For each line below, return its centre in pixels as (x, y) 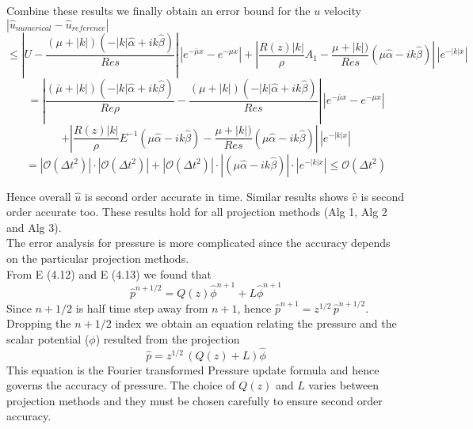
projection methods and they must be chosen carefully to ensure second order (195, 400)
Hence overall (39, 196)
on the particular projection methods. (98, 258)
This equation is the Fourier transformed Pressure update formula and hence (193, 369)
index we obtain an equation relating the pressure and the (256, 323)
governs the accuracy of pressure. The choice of (121, 385)
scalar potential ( (48, 338)
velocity (342, 10)
